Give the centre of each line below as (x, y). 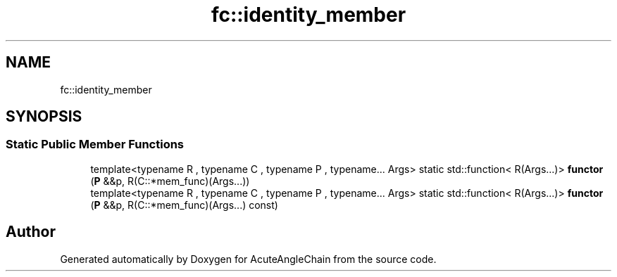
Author (31, 232)
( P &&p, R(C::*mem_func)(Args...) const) (184, 205)
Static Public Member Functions (95, 144)
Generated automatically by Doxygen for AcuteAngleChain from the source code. (248, 259)
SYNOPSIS (44, 117)
